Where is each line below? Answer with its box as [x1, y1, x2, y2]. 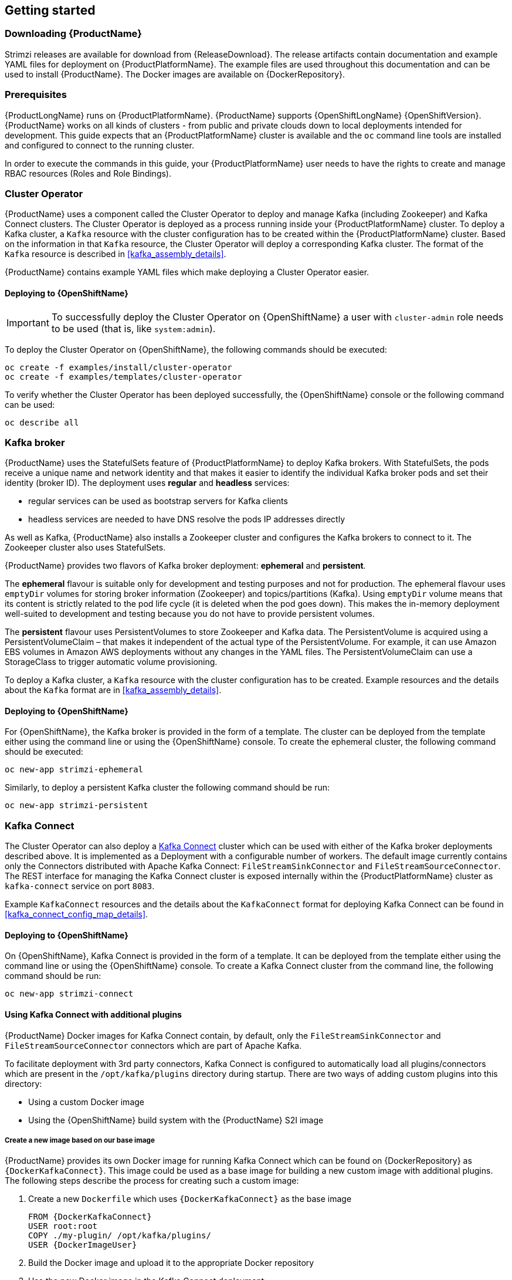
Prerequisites [5, 89, 67, 101]
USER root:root [28, 1221, 98, 1231]
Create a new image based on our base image [5, 1136, 155, 1145]
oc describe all [5, 417, 79, 427]
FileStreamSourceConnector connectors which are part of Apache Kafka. [5, 1040, 302, 1051]
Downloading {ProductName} [5, 28, 142, 40]
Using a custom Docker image [28, 1096, 144, 1107]
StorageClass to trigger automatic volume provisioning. [5, 657, 218, 667]
